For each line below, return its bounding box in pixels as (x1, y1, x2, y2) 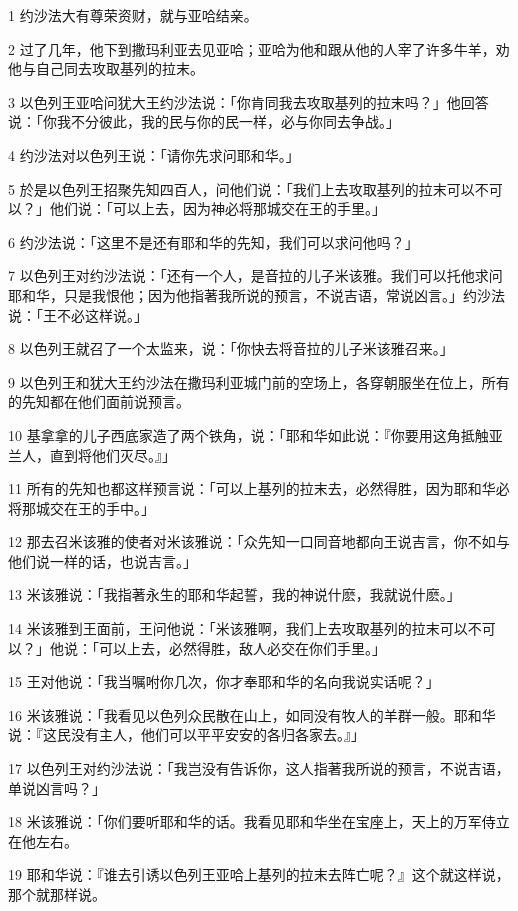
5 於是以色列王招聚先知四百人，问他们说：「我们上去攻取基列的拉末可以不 (8, 178, 489, 199)
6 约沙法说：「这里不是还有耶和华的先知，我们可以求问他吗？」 (8, 231, 419, 252)
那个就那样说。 (8, 884, 106, 904)
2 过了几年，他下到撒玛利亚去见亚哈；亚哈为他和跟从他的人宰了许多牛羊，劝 (8, 38, 510, 59)
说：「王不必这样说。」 (8, 304, 148, 325)
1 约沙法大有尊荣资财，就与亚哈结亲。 (8, 5, 258, 25)
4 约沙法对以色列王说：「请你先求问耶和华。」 (8, 144, 300, 165)
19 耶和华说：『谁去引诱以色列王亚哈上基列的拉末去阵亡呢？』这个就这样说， (8, 864, 510, 885)
